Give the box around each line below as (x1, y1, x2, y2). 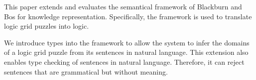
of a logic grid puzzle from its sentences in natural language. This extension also (4, 47, 249, 57)
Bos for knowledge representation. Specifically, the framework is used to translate (4, 11, 252, 21)
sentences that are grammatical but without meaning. (4, 66, 168, 77)
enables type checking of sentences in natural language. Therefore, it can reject (4, 56, 245, 67)
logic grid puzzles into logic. (4, 21, 89, 31)
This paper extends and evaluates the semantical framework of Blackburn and (4, 1, 242, 11)
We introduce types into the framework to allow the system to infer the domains (4, 37, 250, 47)
